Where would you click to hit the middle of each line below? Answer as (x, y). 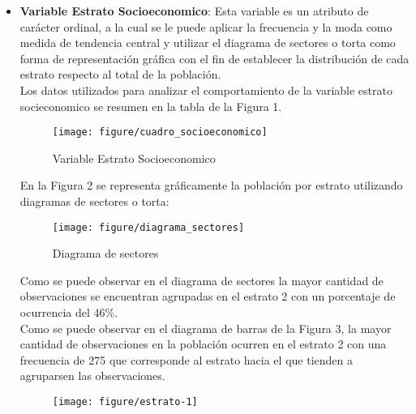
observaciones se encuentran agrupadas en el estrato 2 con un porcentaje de (208, 296)
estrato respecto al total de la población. (120, 74)
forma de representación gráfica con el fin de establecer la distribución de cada (214, 58)
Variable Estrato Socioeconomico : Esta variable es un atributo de (194, 11)
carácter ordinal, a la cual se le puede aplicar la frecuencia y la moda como (206, 26)
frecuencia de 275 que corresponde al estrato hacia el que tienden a (186, 359)
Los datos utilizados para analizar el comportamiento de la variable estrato (206, 90)
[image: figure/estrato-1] (125, 402)
